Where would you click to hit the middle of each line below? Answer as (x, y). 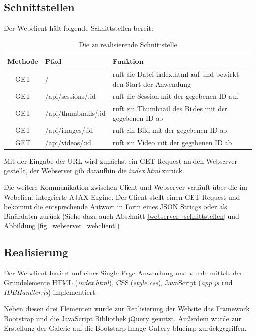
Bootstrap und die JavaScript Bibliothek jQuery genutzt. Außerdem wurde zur (123, 318)
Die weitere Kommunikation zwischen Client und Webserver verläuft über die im (126, 187)
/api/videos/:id (68, 142)
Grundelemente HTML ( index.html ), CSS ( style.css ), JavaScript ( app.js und (118, 282)
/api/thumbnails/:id (75, 113)
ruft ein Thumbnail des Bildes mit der (170, 108)
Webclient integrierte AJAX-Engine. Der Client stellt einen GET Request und (122, 197)
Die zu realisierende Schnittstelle (128, 44)
